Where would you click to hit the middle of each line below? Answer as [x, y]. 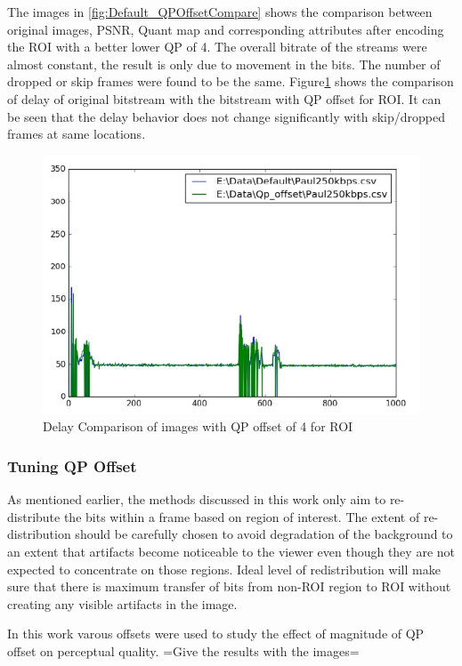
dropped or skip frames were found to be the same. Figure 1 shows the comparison [231, 81]
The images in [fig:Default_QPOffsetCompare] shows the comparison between [220, 12]
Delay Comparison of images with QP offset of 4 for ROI [198, 426]
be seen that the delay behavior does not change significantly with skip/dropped [226, 116]
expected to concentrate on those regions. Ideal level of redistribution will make [224, 569]
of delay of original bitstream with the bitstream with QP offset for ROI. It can [224, 98]
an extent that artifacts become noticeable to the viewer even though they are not [231, 552]
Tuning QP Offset [72, 465]
